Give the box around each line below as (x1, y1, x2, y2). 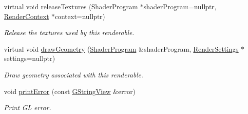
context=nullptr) (55, 11, 105, 21)
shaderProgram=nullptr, (143, 1, 216, 11)
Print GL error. (4, 102, 51, 113)
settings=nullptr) (4, 53, 55, 63)
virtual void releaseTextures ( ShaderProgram (4, 1, 138, 11)
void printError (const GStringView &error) (4, 86, 135, 96)
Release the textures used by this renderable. (4, 27, 134, 38)
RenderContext (4, 11, 49, 21)
